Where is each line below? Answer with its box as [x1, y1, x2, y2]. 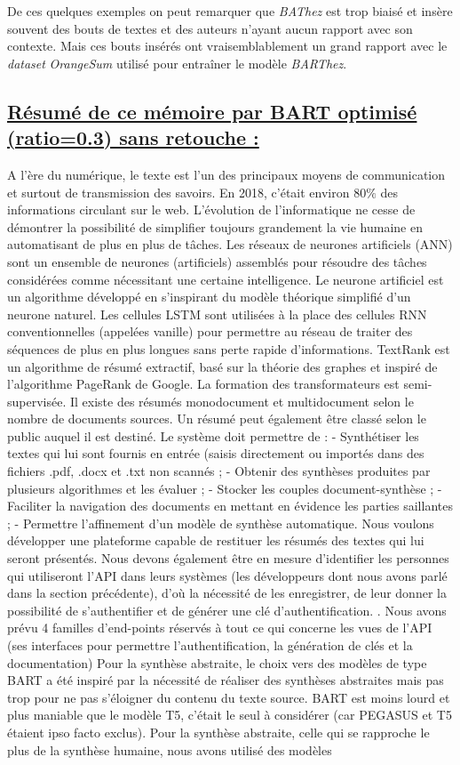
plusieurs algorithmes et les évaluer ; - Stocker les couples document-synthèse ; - [7, 479, 442, 497]
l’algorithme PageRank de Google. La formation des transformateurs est [7, 374, 400, 393]
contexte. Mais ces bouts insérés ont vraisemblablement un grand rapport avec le [7, 36, 448, 55]
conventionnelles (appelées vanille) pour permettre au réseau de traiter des [7, 322, 413, 341]
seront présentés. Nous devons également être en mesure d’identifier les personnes [7, 549, 449, 568]
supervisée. [7, 391, 67, 410]
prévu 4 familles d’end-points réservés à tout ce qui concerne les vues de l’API [7, 618, 432, 637]
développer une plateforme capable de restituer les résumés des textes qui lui [7, 531, 424, 550]
